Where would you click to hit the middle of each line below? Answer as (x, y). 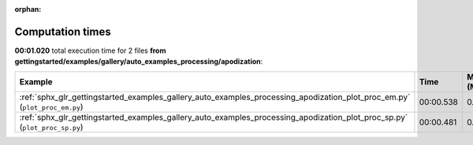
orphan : (28, 9)
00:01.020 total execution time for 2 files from (90, 50)
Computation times (63, 32)
